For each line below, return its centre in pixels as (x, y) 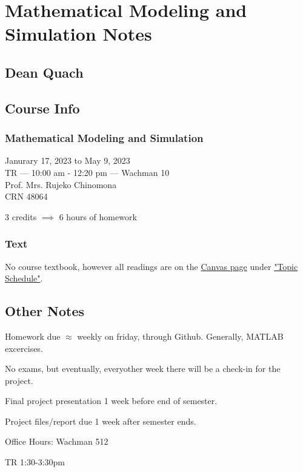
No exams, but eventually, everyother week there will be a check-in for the (143, 369)
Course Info (42, 108)
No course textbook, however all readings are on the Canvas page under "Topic (151, 266)
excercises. (24, 348)
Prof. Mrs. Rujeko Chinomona (61, 184)
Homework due (33, 336)
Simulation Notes (78, 34)
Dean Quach (44, 72)
